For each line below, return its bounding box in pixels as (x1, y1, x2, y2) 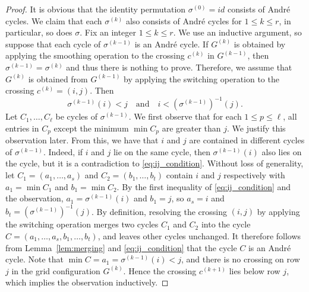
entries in (5, 121, 39, 134)
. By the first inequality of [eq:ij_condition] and (116, 180, 291, 192)
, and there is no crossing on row (181, 253, 300, 265)
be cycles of (55, 110, 97, 123)
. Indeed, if (43, 145, 83, 158)
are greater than (162, 121, 221, 134)
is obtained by (234, 37, 286, 50)
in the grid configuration (11, 264, 100, 277)
